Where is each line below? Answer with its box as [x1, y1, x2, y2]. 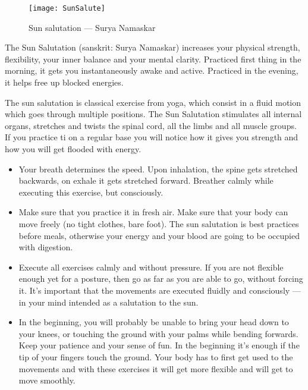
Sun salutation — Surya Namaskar [29, 21, 156, 33]
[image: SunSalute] [29, 4, 105, 12]
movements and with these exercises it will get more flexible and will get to [18, 362, 293, 375]
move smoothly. [18, 374, 76, 386]
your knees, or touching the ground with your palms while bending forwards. [18, 327, 298, 339]
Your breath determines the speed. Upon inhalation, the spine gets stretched [18, 162, 298, 175]
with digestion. [18, 241, 73, 253]
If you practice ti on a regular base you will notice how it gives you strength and [5, 131, 298, 143]
